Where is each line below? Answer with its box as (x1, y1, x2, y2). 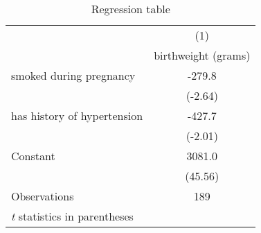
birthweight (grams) (154, 47, 251, 63)
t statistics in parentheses (11, 208, 134, 224)
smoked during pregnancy (11, 67, 136, 83)
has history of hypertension (11, 107, 143, 123)
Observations (11, 188, 74, 204)
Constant (11, 148, 55, 164)
